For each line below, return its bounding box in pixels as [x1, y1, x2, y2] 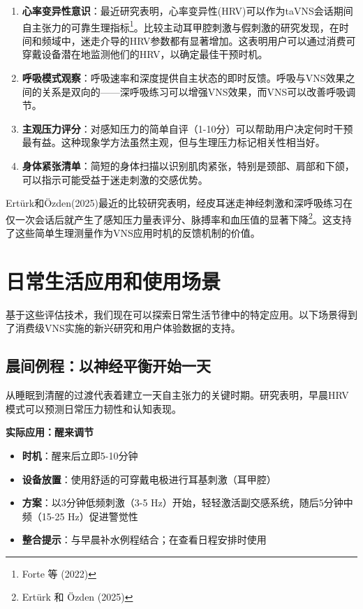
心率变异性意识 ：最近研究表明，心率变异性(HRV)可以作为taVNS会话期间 [22, 3, 353, 17]
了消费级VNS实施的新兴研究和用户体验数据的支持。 [6, 321, 241, 335]
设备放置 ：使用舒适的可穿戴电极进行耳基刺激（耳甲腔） [22, 471, 276, 486]
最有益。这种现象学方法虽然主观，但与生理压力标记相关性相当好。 [22, 135, 325, 149]
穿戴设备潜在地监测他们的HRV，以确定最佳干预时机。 [22, 47, 268, 61]
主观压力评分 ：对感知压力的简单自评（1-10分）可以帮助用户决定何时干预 [22, 121, 353, 135]
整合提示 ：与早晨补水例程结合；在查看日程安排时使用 [22, 532, 267, 547]
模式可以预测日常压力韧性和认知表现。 [6, 401, 181, 416]
